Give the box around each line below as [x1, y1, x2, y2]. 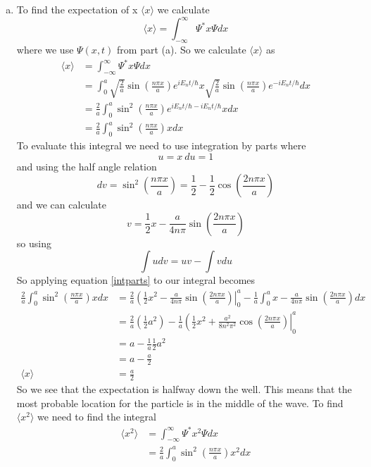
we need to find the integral [37, 409, 156, 424]
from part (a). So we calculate [117, 42, 246, 56]
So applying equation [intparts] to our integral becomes [16, 273, 256, 287]
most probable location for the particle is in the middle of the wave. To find [16, 395, 344, 410]
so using [16, 235, 51, 250]
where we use [16, 42, 74, 56]
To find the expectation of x [16, 2, 138, 16]
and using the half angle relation [16, 158, 157, 173]
